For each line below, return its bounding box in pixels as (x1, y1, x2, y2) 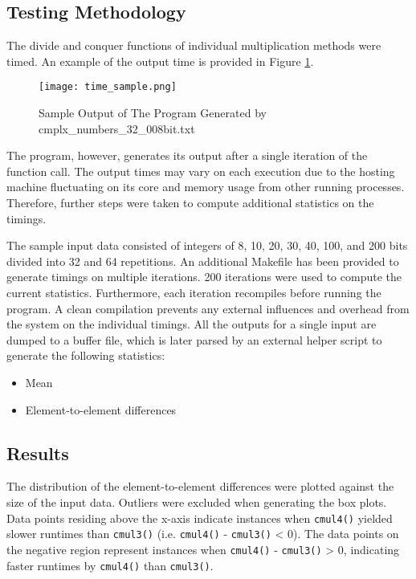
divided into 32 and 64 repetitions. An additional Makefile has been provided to (6, 252, 399, 269)
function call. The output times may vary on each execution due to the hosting (6, 162, 395, 179)
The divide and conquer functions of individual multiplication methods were (6, 37, 381, 54)
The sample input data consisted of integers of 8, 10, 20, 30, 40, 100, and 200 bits (6, 237, 408, 254)
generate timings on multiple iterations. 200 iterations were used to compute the (6, 268, 402, 285)
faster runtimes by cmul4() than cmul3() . (6, 557, 214, 573)
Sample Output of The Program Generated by (39, 104, 267, 121)
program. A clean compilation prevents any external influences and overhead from (6, 300, 410, 316)
